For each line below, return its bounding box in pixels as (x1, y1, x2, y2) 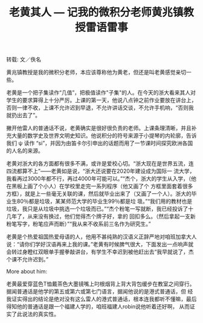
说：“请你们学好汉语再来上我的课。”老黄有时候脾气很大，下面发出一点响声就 (6, 241, 194, 248)
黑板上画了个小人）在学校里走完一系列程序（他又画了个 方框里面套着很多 (11, 182, 193, 190)
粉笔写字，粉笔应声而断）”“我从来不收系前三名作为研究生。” (6, 220, 151, 228)
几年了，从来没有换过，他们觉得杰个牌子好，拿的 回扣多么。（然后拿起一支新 (6, 213, 196, 220)
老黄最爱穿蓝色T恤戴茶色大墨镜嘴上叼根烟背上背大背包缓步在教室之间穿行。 (6, 280, 195, 287)
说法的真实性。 (22, 310, 59, 318)
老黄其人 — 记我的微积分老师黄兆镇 (8, 5, 184, 19)
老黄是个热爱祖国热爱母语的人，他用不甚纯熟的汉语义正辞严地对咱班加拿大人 (6, 233, 197, 240)
